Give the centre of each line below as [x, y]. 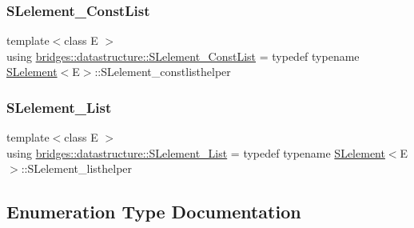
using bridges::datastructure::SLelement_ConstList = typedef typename [183, 56]
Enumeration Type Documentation [154, 212]
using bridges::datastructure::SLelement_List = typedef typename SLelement [196, 152]
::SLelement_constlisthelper [163, 72]
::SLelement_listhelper [77, 168]
